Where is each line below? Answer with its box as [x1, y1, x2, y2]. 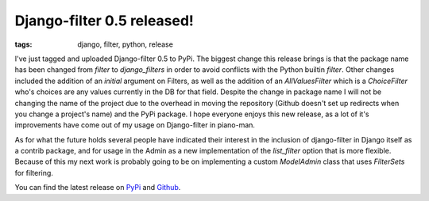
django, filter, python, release [77, 40, 174, 49]
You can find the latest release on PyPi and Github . [14, 183, 181, 192]
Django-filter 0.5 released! [14, 12, 195, 29]
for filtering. [14, 168, 53, 177]
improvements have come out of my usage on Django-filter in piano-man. [14, 120, 256, 130]
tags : [14, 40, 33, 49]
